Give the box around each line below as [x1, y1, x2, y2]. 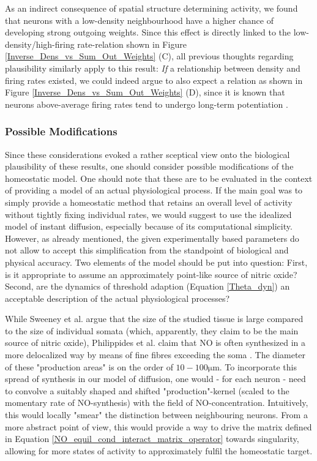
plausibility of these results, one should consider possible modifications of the [5, 160, 294, 173]
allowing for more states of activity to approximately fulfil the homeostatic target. [5, 444, 313, 457]
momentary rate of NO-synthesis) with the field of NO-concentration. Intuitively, [5, 396, 308, 409]
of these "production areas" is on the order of [5, 360, 173, 373]
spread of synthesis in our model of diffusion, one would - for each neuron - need [5, 372, 306, 385]
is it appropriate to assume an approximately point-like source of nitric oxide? [5, 268, 297, 280]
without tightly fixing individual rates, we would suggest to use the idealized [5, 208, 292, 220]
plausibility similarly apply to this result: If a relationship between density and [5, 61, 300, 74]
